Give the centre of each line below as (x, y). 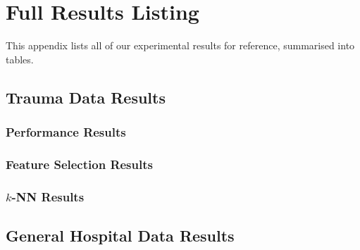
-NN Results (48, 196)
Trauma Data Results (86, 97)
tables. (20, 59)
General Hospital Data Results (120, 236)
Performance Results (66, 132)
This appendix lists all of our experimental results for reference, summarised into (180, 45)
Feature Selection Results (79, 164)
